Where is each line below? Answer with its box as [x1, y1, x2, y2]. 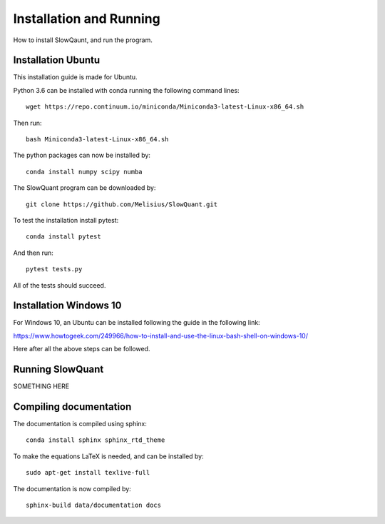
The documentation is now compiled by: [13, 484, 131, 493]
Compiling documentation [13, 400, 132, 413]
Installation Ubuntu [13, 54, 101, 66]
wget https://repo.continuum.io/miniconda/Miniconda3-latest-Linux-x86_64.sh [26, 103, 304, 111]
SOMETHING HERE [13, 382, 70, 391]
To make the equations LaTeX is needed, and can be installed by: [13, 452, 205, 460]
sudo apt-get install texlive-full [26, 468, 150, 477]
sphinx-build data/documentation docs [26, 500, 162, 509]
